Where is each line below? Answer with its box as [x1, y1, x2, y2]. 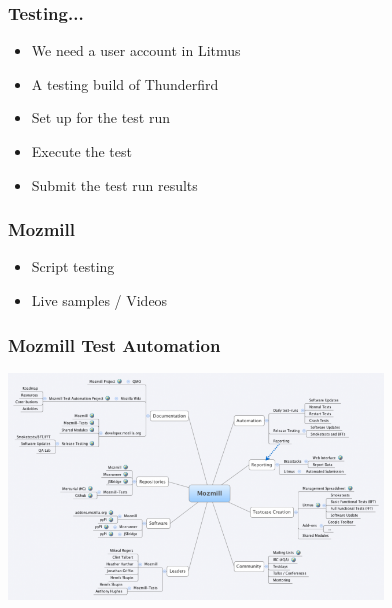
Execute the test [31, 141, 132, 161]
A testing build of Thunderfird [31, 73, 219, 94]
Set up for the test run [31, 107, 171, 128]
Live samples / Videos [31, 290, 168, 310]
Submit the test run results [31, 174, 198, 195]
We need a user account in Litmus [31, 40, 241, 61]
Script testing [31, 256, 115, 277]
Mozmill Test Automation [8, 332, 221, 357]
